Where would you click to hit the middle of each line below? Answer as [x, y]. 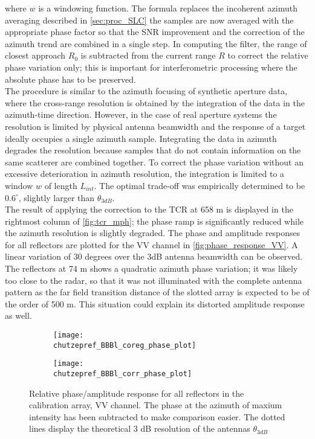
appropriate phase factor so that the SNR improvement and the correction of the [155, 32]
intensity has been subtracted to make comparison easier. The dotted [157, 416]
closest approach [35, 55]
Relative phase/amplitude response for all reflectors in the [137, 393]
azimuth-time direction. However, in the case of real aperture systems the [141, 114]
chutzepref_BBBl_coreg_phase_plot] [125, 345]
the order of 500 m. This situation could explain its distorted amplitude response [155, 303]
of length [61, 185]
